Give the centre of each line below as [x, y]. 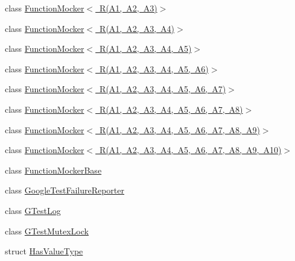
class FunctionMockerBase [53, 170]
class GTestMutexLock [47, 231]
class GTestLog [33, 210]
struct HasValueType [44, 251]
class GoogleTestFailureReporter [65, 190]
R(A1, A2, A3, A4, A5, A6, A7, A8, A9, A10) [191, 150]
